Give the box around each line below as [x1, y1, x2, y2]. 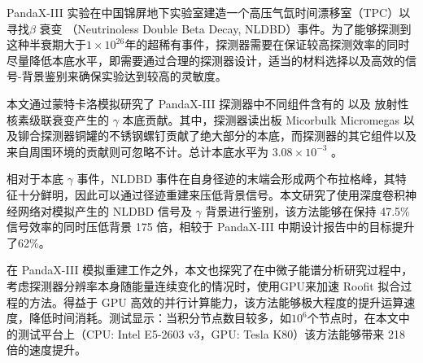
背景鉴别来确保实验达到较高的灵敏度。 [21, 68, 227, 85]
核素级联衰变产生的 [7, 111, 109, 128]
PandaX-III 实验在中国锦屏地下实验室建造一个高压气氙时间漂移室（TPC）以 [7, 4, 411, 20]
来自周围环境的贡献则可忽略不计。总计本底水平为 [7, 142, 268, 160]
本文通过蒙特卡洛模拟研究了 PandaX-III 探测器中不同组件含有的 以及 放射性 [7, 94, 409, 112]
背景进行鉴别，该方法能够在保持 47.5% [205, 202, 410, 219]
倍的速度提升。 [7, 341, 86, 358]
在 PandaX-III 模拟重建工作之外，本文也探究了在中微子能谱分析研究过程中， [7, 261, 413, 278]
